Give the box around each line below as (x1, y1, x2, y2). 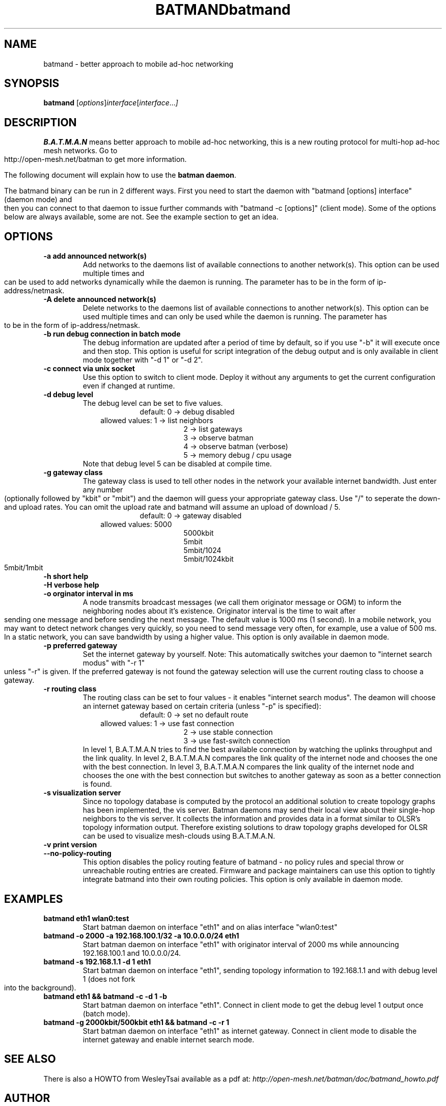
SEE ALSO (4, 1053, 56, 1066)
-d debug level (43, 390, 94, 399)
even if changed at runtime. (82, 381, 175, 391)
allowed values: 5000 (100, 520, 172, 529)
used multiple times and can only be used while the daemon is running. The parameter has (82, 312, 387, 321)
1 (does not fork (82, 974, 135, 983)
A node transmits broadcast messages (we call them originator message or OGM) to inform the (82, 598, 402, 607)
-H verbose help (43, 580, 99, 590)
